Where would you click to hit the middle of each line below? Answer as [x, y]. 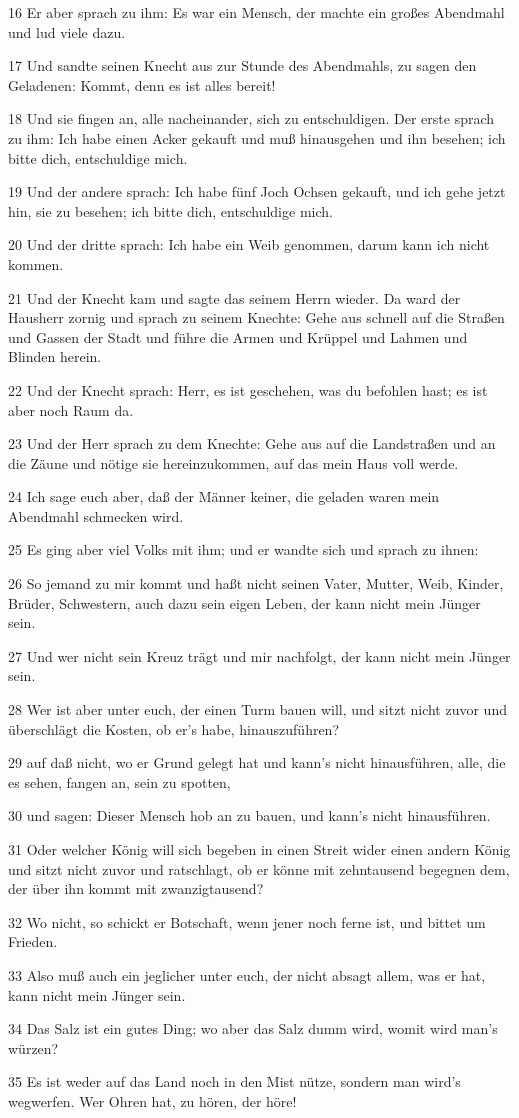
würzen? [33, 1047]
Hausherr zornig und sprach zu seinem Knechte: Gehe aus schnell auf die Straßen [256, 317]
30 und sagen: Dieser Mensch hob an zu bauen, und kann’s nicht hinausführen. [249, 815]
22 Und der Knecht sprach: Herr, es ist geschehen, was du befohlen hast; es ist [248, 389]
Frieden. [33, 941]
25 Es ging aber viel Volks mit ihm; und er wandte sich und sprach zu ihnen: [243, 549]
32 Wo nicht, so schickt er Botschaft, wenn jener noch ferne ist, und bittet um [247, 921]
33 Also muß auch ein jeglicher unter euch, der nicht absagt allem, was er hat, [247, 974]
